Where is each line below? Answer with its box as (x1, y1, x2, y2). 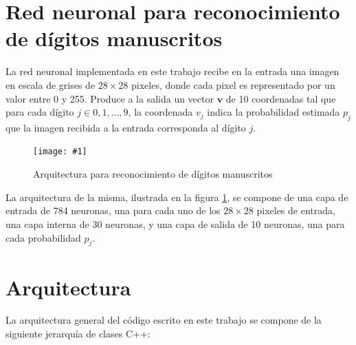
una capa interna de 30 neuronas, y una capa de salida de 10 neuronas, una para (5, 216, 345, 231)
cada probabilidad (5, 230, 81, 244)
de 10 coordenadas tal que (225, 91, 336, 105)
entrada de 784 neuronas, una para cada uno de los (5, 203, 221, 218)
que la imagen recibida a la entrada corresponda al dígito (5, 120, 246, 134)
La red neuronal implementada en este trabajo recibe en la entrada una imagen (5, 64, 340, 79)
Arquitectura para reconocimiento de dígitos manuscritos (33, 167, 273, 181)
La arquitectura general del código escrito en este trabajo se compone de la (5, 313, 322, 327)
